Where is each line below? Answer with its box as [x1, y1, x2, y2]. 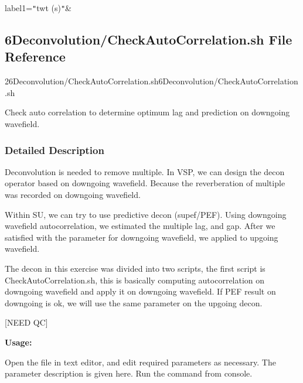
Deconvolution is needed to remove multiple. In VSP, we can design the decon [5, 165, 285, 177]
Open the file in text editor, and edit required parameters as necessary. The [5, 355, 276, 368]
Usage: [5, 336, 32, 348]
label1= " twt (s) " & [5, 2, 72, 13]
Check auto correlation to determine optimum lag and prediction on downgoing [5, 106, 290, 118]
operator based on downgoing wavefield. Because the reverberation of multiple [5, 177, 285, 189]
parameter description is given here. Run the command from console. [5, 367, 253, 379]
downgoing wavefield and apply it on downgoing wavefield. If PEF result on [5, 285, 276, 297]
